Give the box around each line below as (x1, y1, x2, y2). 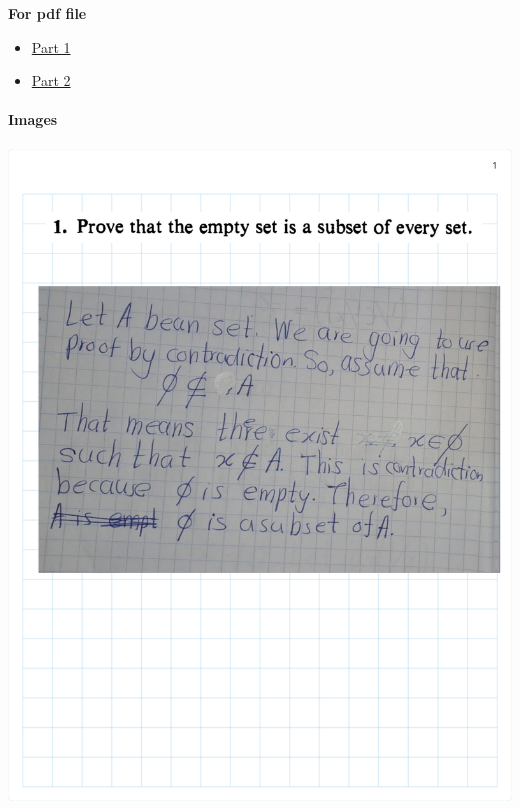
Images (8, 109, 58, 130)
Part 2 (31, 70, 71, 91)
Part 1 (31, 36, 71, 57)
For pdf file (8, 3, 87, 23)
